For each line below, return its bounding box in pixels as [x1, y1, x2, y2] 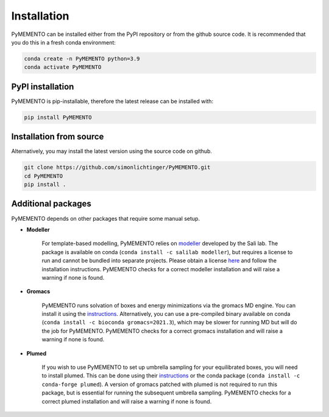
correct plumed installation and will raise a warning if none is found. [41, 397, 212, 405]
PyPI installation [11, 81, 74, 91]
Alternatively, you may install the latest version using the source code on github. [11, 148, 213, 155]
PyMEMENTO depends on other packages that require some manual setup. [11, 215, 200, 222]
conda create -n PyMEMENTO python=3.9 [24, 55, 140, 62]
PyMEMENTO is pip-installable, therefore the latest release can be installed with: [11, 98, 213, 105]
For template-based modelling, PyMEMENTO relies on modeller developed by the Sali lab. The [41, 240, 278, 247]
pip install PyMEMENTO [24, 113, 92, 121]
